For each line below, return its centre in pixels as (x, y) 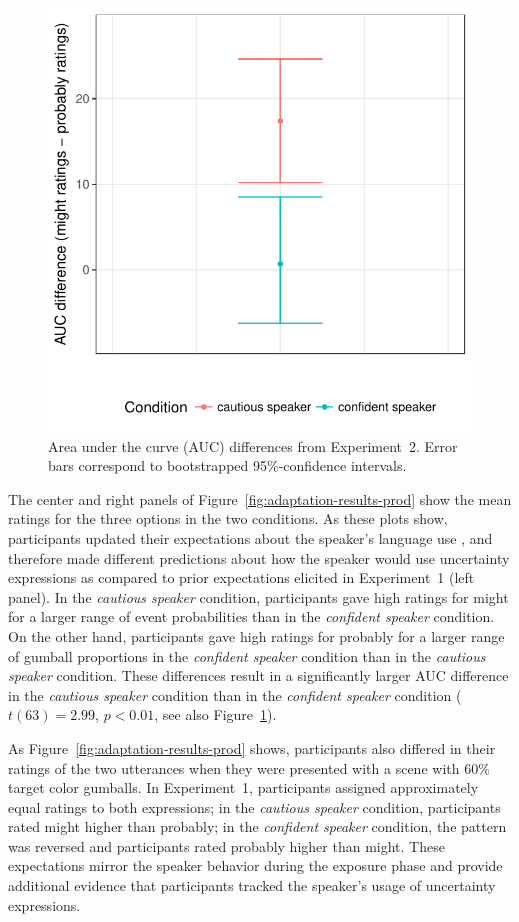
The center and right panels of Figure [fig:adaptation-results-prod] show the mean (260, 498)
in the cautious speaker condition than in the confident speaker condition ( (235, 694)
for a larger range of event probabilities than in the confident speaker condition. (251, 616)
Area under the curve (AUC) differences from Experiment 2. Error (253, 445)
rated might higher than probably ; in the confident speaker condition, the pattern (257, 826)
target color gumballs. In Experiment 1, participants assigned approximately (243, 787)
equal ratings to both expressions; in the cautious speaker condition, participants (254, 806)
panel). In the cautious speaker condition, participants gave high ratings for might (258, 596)
